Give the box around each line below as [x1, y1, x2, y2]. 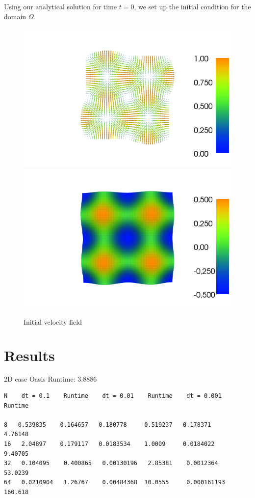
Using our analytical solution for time [4, 1, 117, 11]
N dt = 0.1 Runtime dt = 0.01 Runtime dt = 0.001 [4, 392, 222, 399]
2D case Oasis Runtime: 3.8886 [4, 374, 97, 384]
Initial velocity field [24, 316, 82, 327]
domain [4, 11, 26, 21]
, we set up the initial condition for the [134, 1, 251, 11]
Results [4, 345, 55, 365]
